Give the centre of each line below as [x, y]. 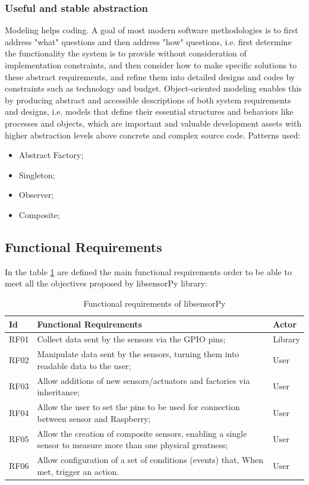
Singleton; [37, 174]
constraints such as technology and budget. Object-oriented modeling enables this [153, 88]
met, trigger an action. [78, 471]
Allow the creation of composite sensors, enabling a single [142, 433]
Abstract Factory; [51, 155]
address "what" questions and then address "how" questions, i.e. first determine [148, 41]
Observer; [36, 195]
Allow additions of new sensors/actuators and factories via [144, 380]
